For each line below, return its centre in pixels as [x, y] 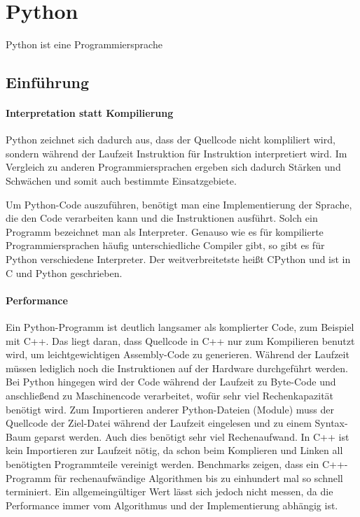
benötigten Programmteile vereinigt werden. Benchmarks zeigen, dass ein [162, 463]
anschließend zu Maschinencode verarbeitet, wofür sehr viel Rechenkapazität [170, 395]
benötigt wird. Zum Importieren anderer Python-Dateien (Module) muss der [170, 409]
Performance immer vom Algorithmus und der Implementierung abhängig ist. [172, 505]
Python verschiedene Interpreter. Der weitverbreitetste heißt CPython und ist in [178, 259]
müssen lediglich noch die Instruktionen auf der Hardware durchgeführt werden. [177, 368]
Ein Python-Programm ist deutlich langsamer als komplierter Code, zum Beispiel [180, 327]
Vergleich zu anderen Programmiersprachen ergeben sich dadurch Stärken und [173, 167]
